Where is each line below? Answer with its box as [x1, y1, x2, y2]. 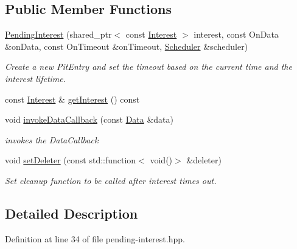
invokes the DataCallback [5, 133, 99, 146]
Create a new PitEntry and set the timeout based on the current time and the [5, 60, 292, 73]
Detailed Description [5, 203, 138, 222]
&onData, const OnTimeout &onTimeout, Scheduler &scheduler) [5, 39, 248, 52]
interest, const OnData [194, 28, 279, 41]
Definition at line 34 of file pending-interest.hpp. [5, 232, 185, 245]
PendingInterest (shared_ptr [5, 28, 112, 41]
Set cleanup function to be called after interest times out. [5, 174, 217, 186]
